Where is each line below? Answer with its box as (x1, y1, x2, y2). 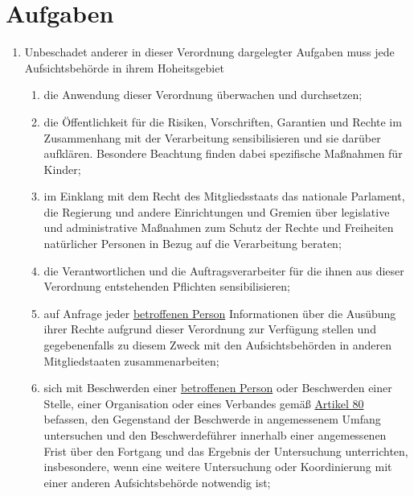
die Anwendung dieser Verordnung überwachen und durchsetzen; (43, 86, 363, 103)
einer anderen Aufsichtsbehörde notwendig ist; (43, 473, 271, 490)
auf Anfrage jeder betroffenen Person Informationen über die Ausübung (43, 304, 396, 321)
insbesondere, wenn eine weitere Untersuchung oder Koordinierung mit (43, 458, 392, 475)
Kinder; (43, 160, 81, 177)
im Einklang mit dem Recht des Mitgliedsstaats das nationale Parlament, (43, 188, 405, 205)
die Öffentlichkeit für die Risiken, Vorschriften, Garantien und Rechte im (43, 113, 402, 130)
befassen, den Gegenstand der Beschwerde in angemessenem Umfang (43, 411, 381, 428)
